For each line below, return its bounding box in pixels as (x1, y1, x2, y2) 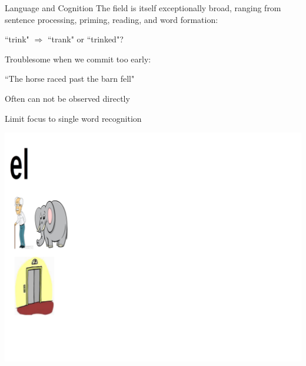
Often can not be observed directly (5, 92, 130, 104)
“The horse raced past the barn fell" (5, 72, 135, 85)
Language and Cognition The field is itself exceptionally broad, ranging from (5, 2, 281, 14)
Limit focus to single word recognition (5, 112, 142, 124)
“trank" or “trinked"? (47, 33, 124, 45)
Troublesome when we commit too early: (5, 52, 151, 65)
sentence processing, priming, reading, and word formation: (5, 13, 218, 25)
